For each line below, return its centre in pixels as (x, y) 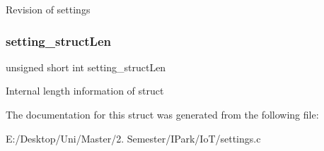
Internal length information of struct (85, 91)
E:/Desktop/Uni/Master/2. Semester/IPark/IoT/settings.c (133, 138)
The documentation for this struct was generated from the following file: (162, 114)
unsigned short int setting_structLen (86, 67)
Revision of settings (48, 9)
